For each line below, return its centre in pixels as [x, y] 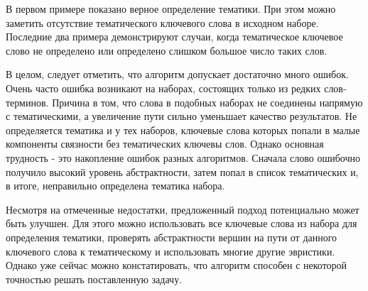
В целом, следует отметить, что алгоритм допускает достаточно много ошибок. [177, 74]
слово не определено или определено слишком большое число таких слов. [167, 50]
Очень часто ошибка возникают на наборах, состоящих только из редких [163, 88]
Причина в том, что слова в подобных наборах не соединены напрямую [207, 102]
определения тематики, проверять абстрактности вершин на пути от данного [172, 237]
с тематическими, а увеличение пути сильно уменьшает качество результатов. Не [182, 116]
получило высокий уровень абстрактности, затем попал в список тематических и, [182, 171]
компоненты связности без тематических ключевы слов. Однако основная [165, 144]
